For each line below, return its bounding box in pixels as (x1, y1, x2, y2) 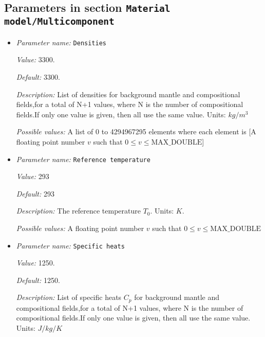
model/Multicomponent (4, 16, 115, 27)
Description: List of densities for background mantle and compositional (16, 88, 240, 99)
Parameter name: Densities (16, 37, 107, 47)
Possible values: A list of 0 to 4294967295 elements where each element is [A (16, 126, 256, 137)
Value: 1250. (16, 257, 55, 268)
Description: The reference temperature (16, 205, 141, 216)
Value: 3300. (16, 54, 55, 65)
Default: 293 (16, 188, 54, 199)
